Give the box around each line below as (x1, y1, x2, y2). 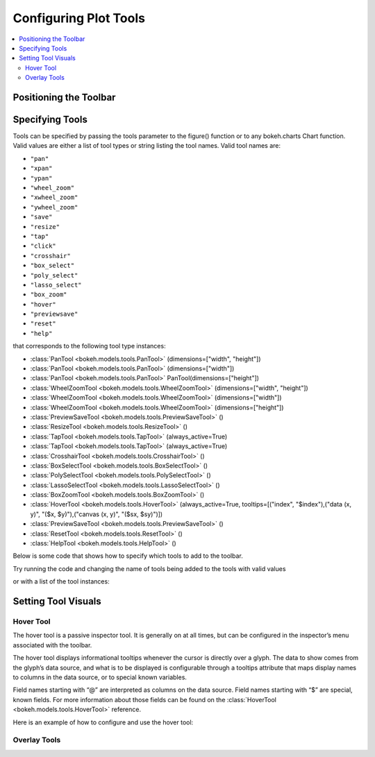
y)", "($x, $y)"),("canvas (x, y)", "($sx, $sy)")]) (30, 510, 163, 518)
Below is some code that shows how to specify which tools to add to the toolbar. (12, 552, 243, 560)
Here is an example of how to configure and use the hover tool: (12, 718, 194, 726)
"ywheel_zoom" (30, 203, 78, 211)
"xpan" (30, 164, 53, 173)
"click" (30, 242, 57, 250)
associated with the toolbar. (12, 640, 92, 649)
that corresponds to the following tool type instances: (12, 342, 166, 350)
